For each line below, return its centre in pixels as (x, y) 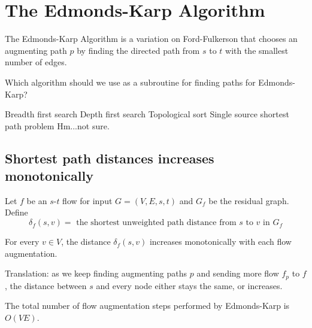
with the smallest (257, 50)
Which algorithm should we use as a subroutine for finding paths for (130, 82)
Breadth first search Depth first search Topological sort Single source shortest (147, 114)
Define (16, 212)
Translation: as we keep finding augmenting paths (96, 273)
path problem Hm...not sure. (57, 125)
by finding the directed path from (138, 50)
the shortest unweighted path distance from (156, 223)
